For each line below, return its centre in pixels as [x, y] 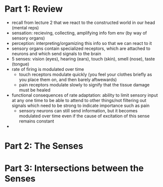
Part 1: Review [34, 9]
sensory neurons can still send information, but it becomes [78, 110]
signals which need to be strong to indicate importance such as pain [81, 105]
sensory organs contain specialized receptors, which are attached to [81, 48]
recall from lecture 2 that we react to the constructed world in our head [83, 22]
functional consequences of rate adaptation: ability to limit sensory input [85, 95]
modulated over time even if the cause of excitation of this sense [84, 116]
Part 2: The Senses [44, 146]
